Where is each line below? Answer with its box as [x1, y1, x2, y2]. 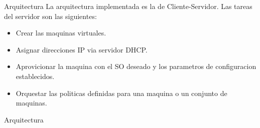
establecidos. [16, 70, 55, 81]
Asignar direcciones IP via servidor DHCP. [16, 44, 148, 54]
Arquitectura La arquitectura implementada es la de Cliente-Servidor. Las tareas [4, 1, 252, 11]
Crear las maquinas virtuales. [16, 27, 106, 38]
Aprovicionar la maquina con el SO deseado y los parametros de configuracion [16, 61, 256, 71]
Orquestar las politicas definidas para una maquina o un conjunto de [16, 87, 227, 98]
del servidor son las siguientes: [4, 10, 97, 21]
